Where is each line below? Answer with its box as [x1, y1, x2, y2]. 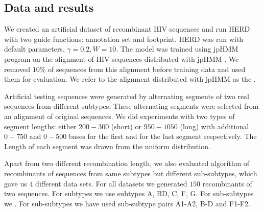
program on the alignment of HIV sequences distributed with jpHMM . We [4, 53, 239, 64]
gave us [4, 178, 27, 189]
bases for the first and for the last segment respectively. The [68, 131, 257, 142]
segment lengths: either [4, 121, 77, 131]
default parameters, [4, 43, 65, 54]
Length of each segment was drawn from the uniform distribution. [4, 140, 210, 151]
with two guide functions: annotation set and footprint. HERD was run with [4, 33, 244, 44]
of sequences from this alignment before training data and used [47, 63, 246, 74]
